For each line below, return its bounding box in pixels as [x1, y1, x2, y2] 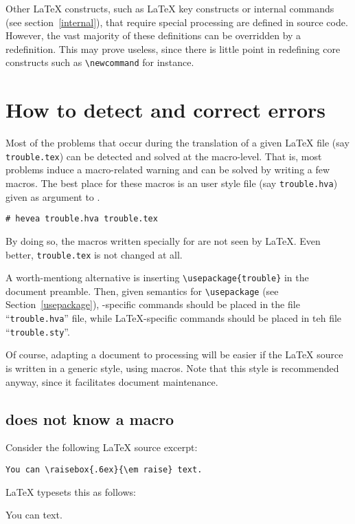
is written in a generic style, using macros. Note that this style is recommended [5, 360, 339, 375]
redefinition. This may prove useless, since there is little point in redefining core [5, 41, 341, 56]
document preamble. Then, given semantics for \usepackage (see [5, 283, 279, 298]
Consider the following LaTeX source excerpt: [5, 440, 198, 455]
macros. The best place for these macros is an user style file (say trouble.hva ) [5, 176, 338, 190]
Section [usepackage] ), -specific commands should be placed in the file [5, 297, 300, 312]
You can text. [5, 507, 62, 522]
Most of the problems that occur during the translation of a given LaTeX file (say [5, 135, 350, 150]
